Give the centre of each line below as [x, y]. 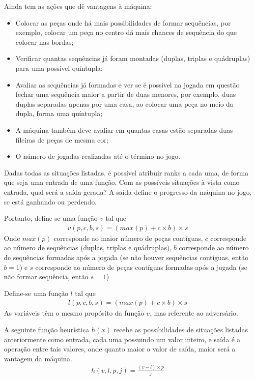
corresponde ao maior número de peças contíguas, [128, 238]
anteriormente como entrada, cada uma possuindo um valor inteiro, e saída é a [122, 339]
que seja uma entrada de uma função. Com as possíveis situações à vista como [122, 182]
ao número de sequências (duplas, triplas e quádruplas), [88, 248]
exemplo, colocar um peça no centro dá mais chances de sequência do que [126, 32]
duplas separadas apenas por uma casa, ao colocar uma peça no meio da [124, 103]
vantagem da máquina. [38, 358]
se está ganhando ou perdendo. [50, 201]
